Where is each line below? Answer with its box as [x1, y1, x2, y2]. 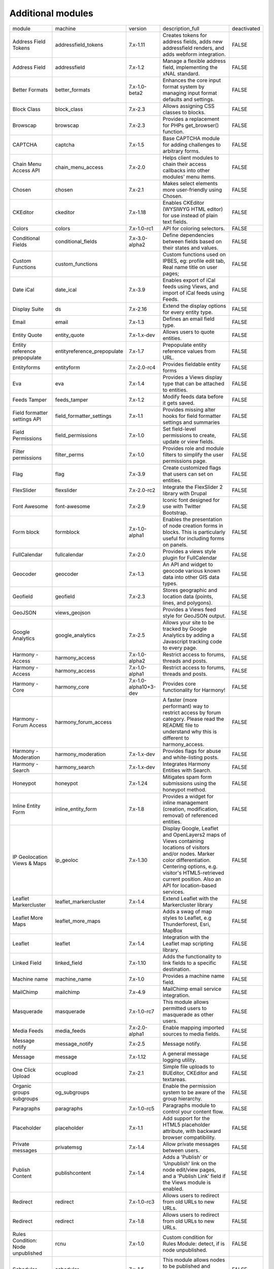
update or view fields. [162, 438, 215, 445]
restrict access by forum [162, 709, 221, 716]
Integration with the [162, 933, 210, 941]
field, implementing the [162, 63, 218, 71]
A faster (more [162, 696, 197, 703]
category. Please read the [162, 715, 224, 722]
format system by [162, 83, 205, 90]
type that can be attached [162, 380, 224, 387]
